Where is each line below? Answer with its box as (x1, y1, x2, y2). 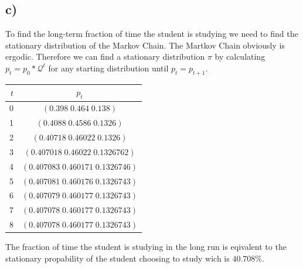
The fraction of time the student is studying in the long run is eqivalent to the (5, 240, 287, 253)
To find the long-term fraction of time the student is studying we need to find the (5, 28, 298, 40)
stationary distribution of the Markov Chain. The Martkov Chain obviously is (5, 39, 285, 51)
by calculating (215, 50, 265, 63)
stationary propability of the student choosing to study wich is (5, 252, 230, 264)
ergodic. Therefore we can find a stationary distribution (5, 50, 205, 63)
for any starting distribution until (48, 61, 169, 74)
